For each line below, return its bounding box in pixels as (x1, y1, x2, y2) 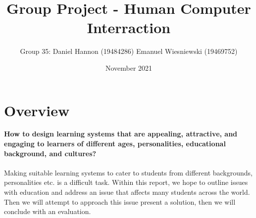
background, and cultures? (4, 148, 97, 158)
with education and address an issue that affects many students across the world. (4, 187, 250, 197)
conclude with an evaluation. (4, 206, 91, 217)
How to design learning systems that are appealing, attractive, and (4, 129, 238, 139)
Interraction (87, 17, 171, 38)
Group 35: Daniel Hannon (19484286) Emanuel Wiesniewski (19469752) (20, 46, 238, 56)
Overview (4, 100, 70, 120)
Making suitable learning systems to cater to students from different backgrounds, (4, 167, 253, 177)
